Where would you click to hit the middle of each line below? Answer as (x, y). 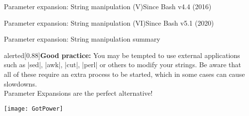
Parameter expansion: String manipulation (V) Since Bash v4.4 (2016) (108, 6)
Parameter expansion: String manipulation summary (82, 39)
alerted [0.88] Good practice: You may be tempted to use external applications (122, 55)
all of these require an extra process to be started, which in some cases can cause (124, 74)
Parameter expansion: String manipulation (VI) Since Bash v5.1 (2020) (109, 22)
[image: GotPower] (34, 109)
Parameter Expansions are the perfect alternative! (78, 93)
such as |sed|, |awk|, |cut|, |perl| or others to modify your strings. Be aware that (123, 65)
